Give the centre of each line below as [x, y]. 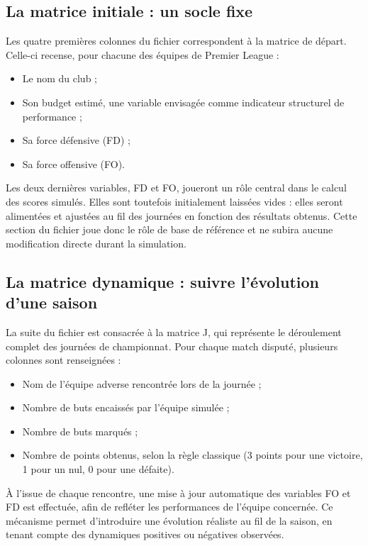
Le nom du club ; [60, 78]
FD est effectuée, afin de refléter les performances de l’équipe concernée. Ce [169, 507]
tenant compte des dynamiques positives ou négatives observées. [145, 534]
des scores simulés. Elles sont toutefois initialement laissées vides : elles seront [174, 201]
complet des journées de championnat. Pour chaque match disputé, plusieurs [172, 346]
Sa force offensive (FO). [73, 163]
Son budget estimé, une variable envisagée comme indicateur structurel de [183, 102]
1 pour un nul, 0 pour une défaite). [98, 469]
